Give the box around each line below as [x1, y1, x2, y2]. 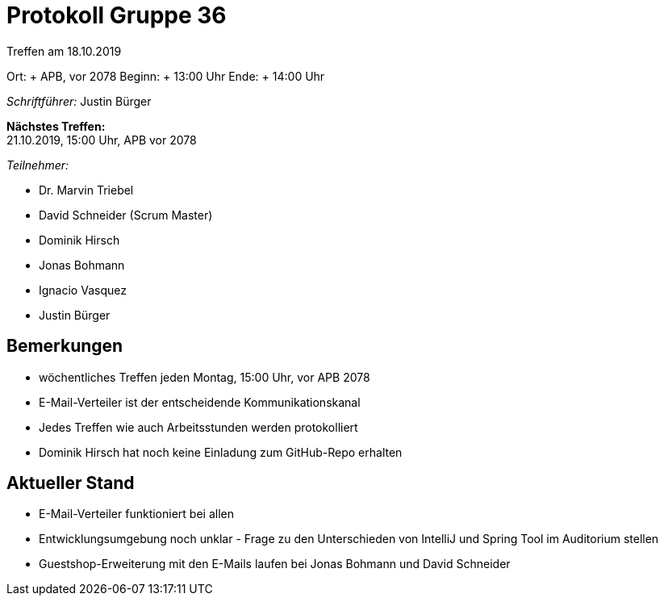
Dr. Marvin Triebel [39, 182, 134, 197]
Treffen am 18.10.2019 [6, 44, 122, 58]
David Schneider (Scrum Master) [39, 207, 213, 222]
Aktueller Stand [6, 473, 135, 494]
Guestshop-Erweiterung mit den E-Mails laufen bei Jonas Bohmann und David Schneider [39, 557, 511, 571]
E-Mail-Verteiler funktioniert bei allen [39, 507, 234, 521]
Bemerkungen [6, 336, 123, 357]
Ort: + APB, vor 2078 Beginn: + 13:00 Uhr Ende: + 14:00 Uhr [6, 69, 325, 83]
